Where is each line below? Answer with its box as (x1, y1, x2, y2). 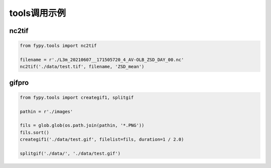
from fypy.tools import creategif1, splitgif (20, 94, 134, 100)
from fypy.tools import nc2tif (20, 43, 97, 48)
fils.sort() (20, 129, 50, 135)
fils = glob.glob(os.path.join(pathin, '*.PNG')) (20, 122, 145, 128)
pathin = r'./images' (20, 108, 73, 114)
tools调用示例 (9, 7, 66, 18)
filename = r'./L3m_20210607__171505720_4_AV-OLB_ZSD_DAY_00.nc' (20, 56, 184, 62)
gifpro (9, 78, 29, 87)
